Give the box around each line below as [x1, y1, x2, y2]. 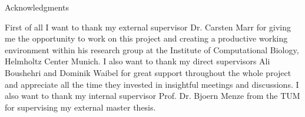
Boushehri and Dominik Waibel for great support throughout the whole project [5, 66, 291, 78]
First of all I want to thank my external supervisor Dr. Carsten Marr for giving [5, 20, 291, 33]
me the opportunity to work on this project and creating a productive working [5, 32, 288, 44]
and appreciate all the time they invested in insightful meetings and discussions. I [5, 78, 299, 90]
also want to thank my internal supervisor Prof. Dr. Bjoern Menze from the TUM [5, 90, 300, 102]
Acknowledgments [5, 1, 69, 13]
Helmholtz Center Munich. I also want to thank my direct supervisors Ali [5, 55, 270, 67]
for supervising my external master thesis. [5, 101, 156, 113]
